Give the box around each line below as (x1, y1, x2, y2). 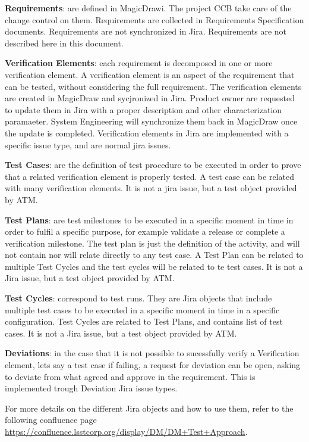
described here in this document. (5, 36, 124, 49)
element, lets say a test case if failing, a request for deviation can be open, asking (5, 359, 301, 371)
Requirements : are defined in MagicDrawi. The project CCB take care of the (5, 2, 292, 14)
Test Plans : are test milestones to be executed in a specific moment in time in (5, 213, 294, 226)
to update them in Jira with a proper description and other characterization (5, 103, 282, 116)
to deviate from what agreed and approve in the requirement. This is (5, 370, 256, 382)
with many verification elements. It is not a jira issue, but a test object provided (5, 182, 297, 194)
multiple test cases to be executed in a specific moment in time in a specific (5, 303, 280, 316)
